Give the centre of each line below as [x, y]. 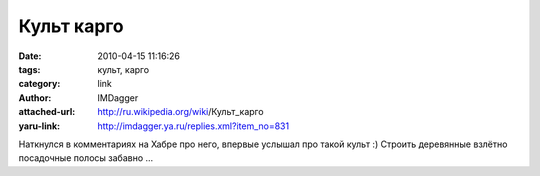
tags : [29, 69]
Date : [30, 56]
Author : [35, 97]
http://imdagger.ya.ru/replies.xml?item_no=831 [193, 126]
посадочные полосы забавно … [86, 158]
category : [39, 84]
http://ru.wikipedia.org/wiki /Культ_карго [180, 112]
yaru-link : [39, 126]
